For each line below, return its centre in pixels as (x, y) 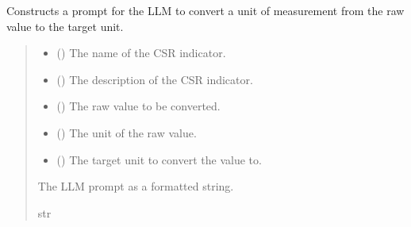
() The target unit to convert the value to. (159, 159)
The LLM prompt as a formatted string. (136, 186)
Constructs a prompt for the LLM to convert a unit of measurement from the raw (205, 10)
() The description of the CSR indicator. (155, 79)
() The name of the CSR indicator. (141, 53)
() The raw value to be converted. (138, 106)
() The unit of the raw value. (127, 132)
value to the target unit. (65, 26)
